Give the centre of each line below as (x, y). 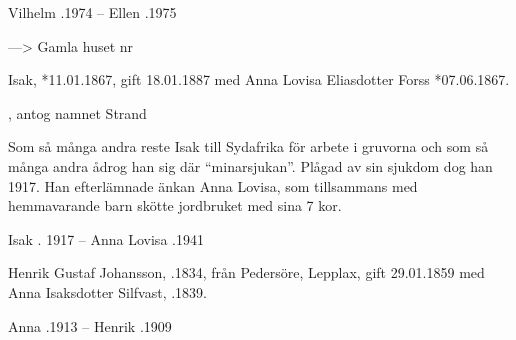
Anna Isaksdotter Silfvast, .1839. (108, 291)
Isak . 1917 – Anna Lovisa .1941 (106, 238)
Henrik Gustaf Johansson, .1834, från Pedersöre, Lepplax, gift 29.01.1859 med (246, 272)
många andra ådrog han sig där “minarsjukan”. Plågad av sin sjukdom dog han (250, 165)
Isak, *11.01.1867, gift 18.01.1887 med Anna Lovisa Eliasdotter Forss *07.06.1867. (259, 79)
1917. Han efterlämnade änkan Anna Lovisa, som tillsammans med (213, 185)
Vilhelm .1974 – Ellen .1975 (92, 12)
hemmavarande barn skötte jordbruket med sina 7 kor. (175, 205)
